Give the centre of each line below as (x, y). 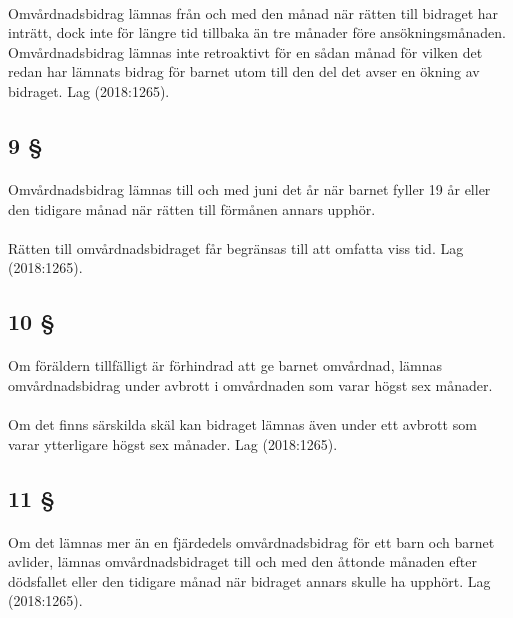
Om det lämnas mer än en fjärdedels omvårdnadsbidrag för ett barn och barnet (251, 541)
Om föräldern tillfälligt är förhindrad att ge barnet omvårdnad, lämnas (225, 365)
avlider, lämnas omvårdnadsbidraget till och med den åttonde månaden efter (242, 561)
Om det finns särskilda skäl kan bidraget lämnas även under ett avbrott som (242, 424)
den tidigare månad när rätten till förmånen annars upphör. (192, 208)
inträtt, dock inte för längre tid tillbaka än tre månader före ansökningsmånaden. (257, 32)
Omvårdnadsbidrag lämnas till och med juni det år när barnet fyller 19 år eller (249, 188)
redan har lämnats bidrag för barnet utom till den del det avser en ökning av (244, 71)
